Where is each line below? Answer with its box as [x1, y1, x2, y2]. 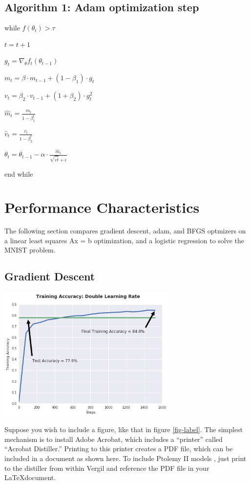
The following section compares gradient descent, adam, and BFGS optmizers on [4, 226, 246, 236]
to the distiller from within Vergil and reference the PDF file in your [4, 462, 209, 473]
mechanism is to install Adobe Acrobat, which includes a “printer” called [4, 434, 223, 444]
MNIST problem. [4, 245, 56, 255]
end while [4, 168, 33, 179]
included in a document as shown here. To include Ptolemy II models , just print [4, 453, 247, 463]
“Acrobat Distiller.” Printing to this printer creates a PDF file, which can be [4, 443, 233, 454]
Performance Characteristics [4, 197, 200, 217]
